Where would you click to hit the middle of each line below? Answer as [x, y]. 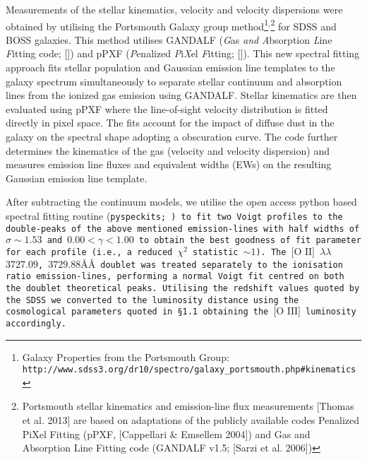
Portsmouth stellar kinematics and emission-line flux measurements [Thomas [188, 406]
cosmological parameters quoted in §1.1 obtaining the [137, 312]
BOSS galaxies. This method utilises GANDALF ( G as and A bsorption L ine [169, 39]
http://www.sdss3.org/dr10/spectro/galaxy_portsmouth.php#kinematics [189, 370]
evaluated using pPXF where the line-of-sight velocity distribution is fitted [167, 108]
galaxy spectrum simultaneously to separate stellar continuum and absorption [174, 81]
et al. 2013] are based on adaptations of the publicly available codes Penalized [191, 420]
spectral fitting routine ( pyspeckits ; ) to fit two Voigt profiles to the [174, 215]
